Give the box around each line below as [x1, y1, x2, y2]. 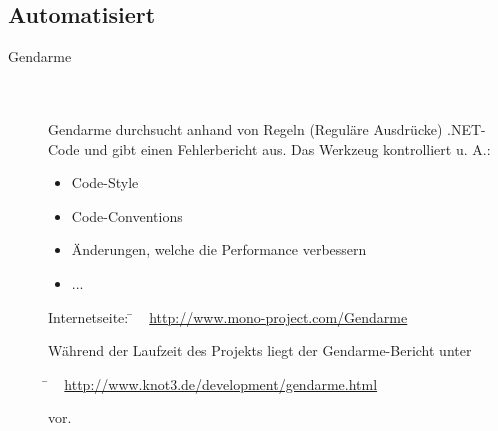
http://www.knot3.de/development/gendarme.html [64, 373, 378, 394]
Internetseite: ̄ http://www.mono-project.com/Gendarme [48, 306, 408, 327]
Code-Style [71, 172, 139, 193]
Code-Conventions [71, 205, 183, 226]
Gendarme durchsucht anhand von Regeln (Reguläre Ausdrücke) [48, 118, 443, 139]
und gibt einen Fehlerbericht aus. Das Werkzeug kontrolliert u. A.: [84, 138, 491, 159]
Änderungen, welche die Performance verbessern [71, 239, 367, 260]
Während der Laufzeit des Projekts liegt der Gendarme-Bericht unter [48, 340, 472, 361]
